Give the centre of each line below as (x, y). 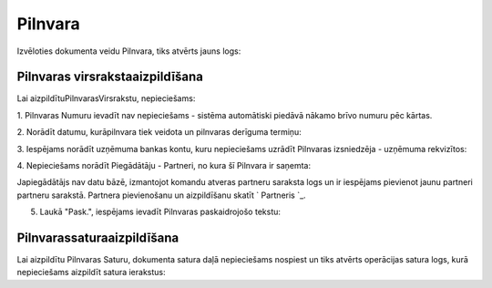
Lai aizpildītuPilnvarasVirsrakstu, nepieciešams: (106, 98)
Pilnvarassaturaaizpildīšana (98, 238)
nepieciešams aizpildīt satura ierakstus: (91, 273)
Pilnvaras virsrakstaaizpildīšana (110, 77)
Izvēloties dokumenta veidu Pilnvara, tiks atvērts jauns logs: (129, 51)
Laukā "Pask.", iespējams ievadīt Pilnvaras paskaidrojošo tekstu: (160, 212)
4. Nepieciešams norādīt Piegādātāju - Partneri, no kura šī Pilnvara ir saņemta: (164, 166)
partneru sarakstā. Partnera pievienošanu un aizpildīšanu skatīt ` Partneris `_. (161, 195)
